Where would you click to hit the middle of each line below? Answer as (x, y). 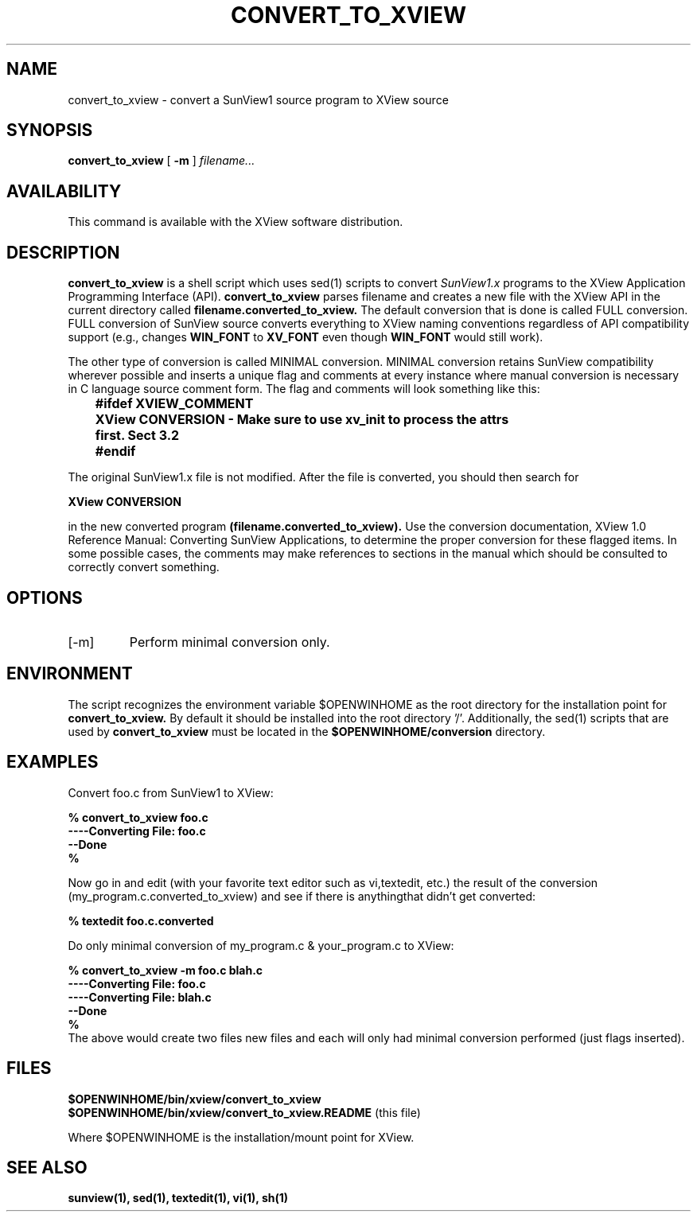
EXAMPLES (53, 762)
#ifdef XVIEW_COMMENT (174, 404)
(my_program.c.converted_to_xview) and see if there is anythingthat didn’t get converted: (302, 896)
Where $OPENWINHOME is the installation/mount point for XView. (241, 1137)
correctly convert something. (144, 567)
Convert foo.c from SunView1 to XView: (171, 792)
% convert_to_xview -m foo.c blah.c (165, 970)
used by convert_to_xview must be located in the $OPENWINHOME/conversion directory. (307, 731)
